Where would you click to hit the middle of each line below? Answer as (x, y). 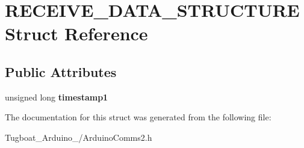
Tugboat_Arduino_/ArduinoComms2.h (79, 137)
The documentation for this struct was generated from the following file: (138, 117)
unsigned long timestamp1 (57, 97)
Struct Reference (76, 33)
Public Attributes (61, 71)
